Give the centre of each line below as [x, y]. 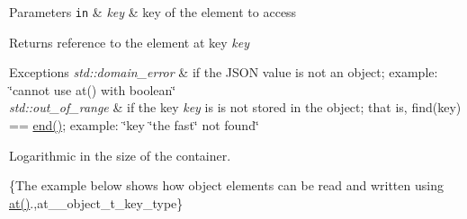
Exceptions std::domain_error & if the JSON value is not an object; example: [224, 72]
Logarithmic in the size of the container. [120, 155]
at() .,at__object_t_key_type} [96, 202]
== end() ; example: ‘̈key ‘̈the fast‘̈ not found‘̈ [134, 125]
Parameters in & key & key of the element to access [153, 12]
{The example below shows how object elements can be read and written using [226, 185]
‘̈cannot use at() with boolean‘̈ [93, 89]
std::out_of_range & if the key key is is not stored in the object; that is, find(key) [235, 107]
